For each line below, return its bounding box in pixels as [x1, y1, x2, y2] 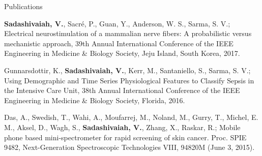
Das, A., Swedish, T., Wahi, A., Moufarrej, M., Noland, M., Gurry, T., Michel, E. [4, 112, 258, 122]
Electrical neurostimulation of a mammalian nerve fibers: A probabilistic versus [4, 28, 252, 39]
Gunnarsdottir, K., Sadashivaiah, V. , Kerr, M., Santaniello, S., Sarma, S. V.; [4, 65, 251, 75]
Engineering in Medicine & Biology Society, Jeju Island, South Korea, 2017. [4, 48, 240, 58]
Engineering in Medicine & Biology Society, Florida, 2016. [4, 95, 185, 105]
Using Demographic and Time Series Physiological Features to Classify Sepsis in [4, 75, 254, 85]
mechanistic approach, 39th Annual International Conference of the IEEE [4, 38, 234, 48]
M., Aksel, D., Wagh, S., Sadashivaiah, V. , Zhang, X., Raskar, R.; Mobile [4, 121, 241, 132]
